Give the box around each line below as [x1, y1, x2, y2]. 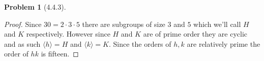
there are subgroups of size [82, 18, 165, 29]
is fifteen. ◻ [41, 48, 79, 59]
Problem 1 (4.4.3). [4, 2, 66, 12]
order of [4, 48, 28, 59]
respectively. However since [26, 28, 110, 39]
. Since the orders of [108, 38, 171, 49]
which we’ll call [193, 18, 241, 29]
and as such [4, 38, 41, 49]
